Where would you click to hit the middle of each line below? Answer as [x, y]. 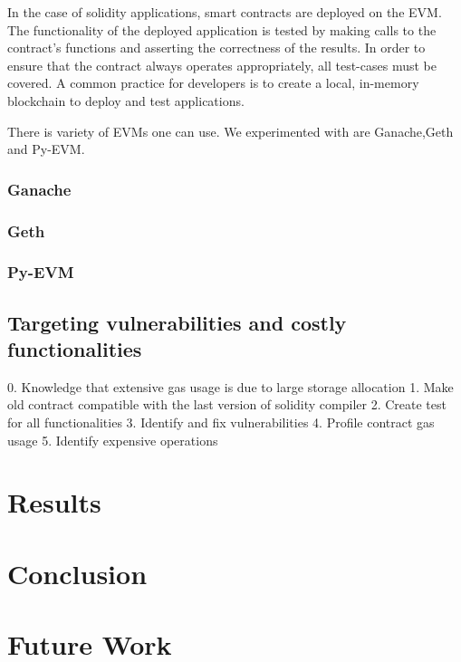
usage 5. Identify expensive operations [113, 440]
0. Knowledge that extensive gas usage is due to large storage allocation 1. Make [230, 386]
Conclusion [77, 573]
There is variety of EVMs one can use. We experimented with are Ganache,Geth [230, 131]
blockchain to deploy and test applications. [126, 100]
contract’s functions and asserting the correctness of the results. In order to [216, 48]
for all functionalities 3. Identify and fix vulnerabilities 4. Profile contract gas [221, 422]
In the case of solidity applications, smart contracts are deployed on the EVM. [225, 12]
